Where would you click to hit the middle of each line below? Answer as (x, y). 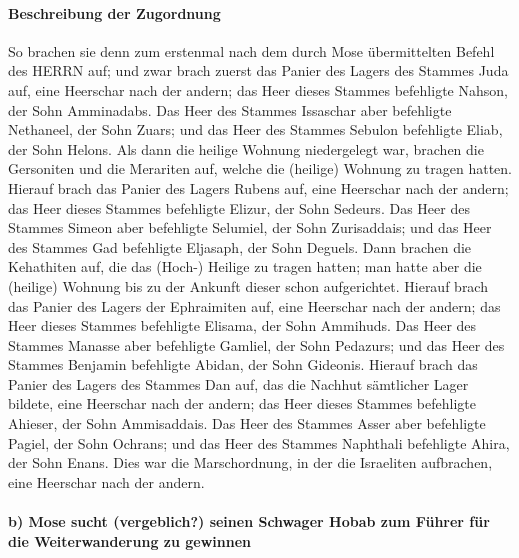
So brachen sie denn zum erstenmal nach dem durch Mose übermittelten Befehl (251, 50)
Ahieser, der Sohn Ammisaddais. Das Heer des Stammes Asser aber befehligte (247, 423)
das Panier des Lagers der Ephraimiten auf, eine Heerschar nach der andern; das (254, 305)
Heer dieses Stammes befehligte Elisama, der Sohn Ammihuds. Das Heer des (242, 325)
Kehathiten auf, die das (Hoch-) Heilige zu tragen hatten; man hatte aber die (245, 266)
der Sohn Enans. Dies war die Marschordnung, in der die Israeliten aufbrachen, (250, 462)
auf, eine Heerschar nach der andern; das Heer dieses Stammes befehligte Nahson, (258, 89)
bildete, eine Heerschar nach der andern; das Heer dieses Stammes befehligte (242, 403)
